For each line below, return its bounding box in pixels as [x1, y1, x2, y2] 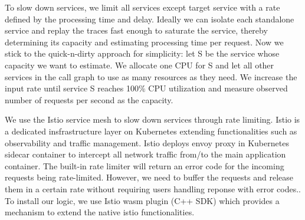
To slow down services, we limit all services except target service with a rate [5, 1, 280, 13]
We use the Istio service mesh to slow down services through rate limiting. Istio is [5, 113, 300, 126]
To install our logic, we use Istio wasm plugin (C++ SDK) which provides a [5, 194, 280, 206]
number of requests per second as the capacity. [5, 93, 173, 106]
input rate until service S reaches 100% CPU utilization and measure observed [5, 82, 288, 94]
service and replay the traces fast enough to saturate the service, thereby [5, 24, 268, 37]
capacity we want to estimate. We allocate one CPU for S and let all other [5, 58, 274, 71]
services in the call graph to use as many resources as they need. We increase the [5, 70, 297, 83]
